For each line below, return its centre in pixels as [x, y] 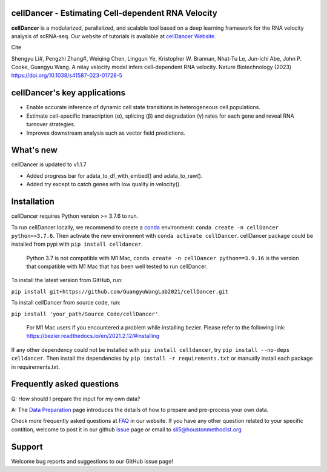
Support [27, 447]
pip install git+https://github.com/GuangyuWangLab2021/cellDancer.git [120, 292]
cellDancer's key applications [68, 93]
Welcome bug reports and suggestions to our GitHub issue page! [92, 461]
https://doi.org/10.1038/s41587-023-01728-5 [67, 75]
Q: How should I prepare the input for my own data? [76, 399]
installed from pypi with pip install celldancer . [77, 244]
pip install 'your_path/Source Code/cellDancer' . [85, 314]
